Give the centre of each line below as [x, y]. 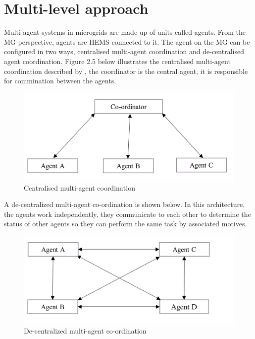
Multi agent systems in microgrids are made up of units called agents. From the [125, 32]
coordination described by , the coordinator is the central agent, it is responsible [126, 71]
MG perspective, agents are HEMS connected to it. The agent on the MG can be [127, 41]
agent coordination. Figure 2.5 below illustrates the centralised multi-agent [117, 61]
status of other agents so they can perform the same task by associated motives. [126, 224]
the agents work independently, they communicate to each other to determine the [127, 214]
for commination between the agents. [60, 81]
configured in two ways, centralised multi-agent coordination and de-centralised [124, 51]
